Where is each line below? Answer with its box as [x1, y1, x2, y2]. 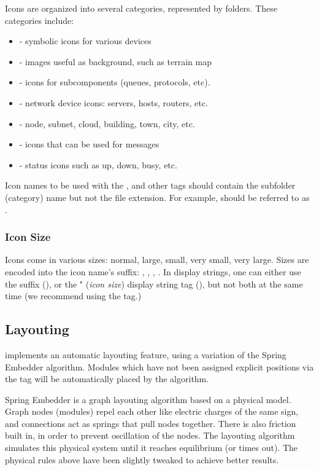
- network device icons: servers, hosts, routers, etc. [19, 96, 208, 109]
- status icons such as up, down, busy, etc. [19, 158, 177, 171]
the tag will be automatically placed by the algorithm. [5, 372, 209, 385]
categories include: [5, 14, 74, 26]
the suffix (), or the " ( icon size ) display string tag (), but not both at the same [5, 277, 303, 290]
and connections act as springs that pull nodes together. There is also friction [5, 417, 296, 429]
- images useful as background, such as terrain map [19, 55, 212, 68]
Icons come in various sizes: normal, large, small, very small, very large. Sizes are [5, 253, 309, 266]
